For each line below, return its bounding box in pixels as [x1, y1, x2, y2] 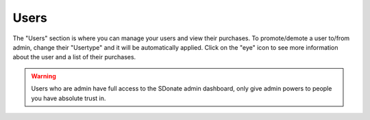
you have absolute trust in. [31, 94, 106, 102]
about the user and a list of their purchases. [12, 53, 136, 61]
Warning [31, 72, 56, 80]
